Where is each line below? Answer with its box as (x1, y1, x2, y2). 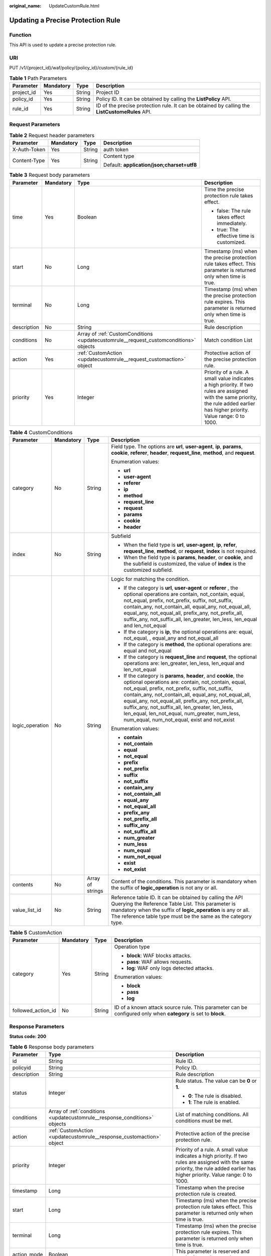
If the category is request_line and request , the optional (123, 653, 257, 660)
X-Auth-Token (12, 146, 46, 153)
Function (9, 31, 32, 38)
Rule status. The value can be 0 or (176, 1077, 257, 1084)
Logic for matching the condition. (111, 575, 190, 582)
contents (12, 881, 34, 888)
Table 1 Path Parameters (9, 74, 67, 81)
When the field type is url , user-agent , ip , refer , (123, 541, 237, 548)
